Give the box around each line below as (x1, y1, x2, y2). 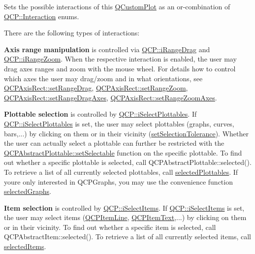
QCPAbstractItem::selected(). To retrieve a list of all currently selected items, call (4, 231, 251, 242)
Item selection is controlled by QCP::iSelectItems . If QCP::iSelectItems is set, (4, 202, 245, 213)
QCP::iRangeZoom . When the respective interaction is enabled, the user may (4, 54, 237, 64)
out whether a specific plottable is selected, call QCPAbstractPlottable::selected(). (4, 157, 252, 167)
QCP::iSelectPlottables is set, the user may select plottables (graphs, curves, (4, 118, 234, 128)
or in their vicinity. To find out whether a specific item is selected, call (4, 222, 216, 232)
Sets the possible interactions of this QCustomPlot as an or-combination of (4, 1, 230, 11)
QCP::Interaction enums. (4, 11, 79, 21)
